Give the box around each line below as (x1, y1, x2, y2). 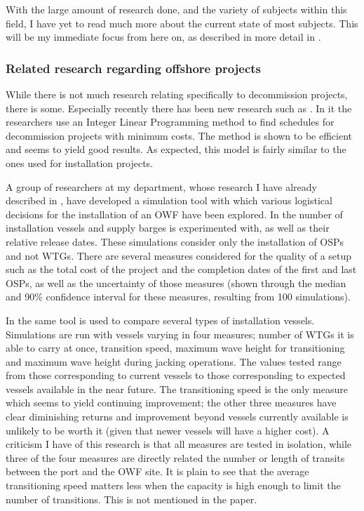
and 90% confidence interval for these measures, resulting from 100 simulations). (6, 289, 351, 304)
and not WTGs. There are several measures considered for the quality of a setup (6, 248, 352, 263)
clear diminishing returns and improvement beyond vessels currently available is (6, 409, 349, 424)
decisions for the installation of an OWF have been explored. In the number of (6, 206, 343, 221)
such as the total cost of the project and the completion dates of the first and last (6, 262, 357, 277)
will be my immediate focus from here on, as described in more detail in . (6, 29, 321, 44)
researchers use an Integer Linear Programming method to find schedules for (6, 114, 335, 129)
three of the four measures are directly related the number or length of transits (6, 450, 345, 465)
